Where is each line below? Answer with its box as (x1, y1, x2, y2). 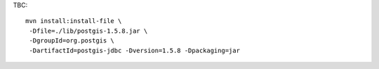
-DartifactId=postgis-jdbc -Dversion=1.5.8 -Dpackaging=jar (29, 46, 240, 54)
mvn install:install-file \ (25, 17, 122, 25)
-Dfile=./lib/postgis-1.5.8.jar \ (29, 26, 148, 35)
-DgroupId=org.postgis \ (29, 37, 115, 45)
